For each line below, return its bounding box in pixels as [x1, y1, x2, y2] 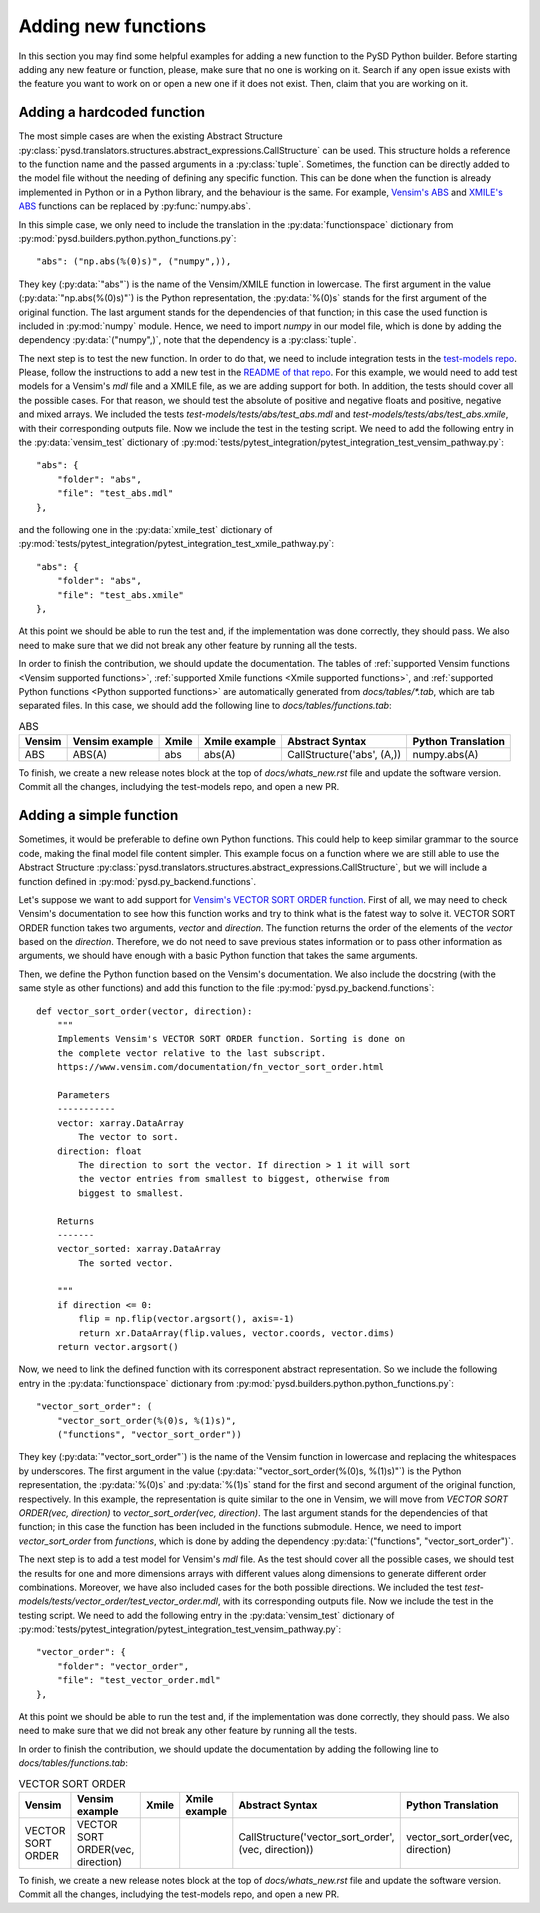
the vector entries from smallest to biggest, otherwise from [78, 1173, 390, 1185]
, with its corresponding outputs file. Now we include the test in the [217, 1595, 494, 1607]
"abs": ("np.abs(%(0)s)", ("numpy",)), [36, 256, 232, 267]
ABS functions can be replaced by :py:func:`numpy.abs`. [18, 200, 252, 212]
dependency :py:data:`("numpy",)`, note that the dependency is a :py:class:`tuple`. [18, 334, 357, 346]
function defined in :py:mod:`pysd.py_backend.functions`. [18, 875, 257, 887]
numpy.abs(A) [412, 748, 479, 762]
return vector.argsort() [56, 1341, 179, 1353]
